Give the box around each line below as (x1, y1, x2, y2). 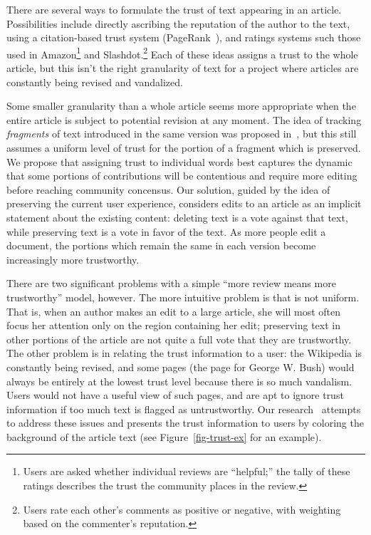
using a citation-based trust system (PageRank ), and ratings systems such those (6, 30, 361, 45)
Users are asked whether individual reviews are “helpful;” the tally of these (23, 464, 350, 479)
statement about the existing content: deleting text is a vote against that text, (6, 209, 348, 224)
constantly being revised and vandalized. (6, 74, 183, 89)
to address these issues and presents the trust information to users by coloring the (6, 415, 364, 430)
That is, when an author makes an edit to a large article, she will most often (6, 303, 340, 318)
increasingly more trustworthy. (6, 251, 140, 266)
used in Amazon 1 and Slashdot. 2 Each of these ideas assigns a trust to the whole (6, 44, 358, 61)
